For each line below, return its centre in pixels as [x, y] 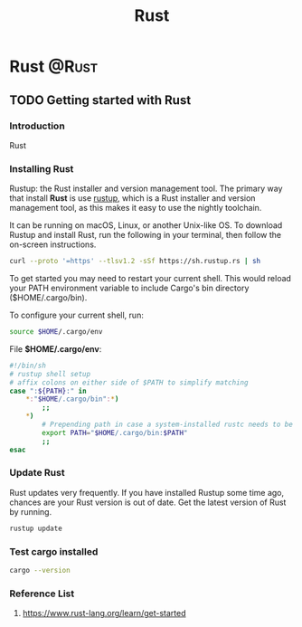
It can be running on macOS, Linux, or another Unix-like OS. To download [146, 225]
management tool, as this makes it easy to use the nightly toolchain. [136, 208]
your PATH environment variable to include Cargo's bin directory [129, 288]
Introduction [37, 126]
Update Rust [37, 473]
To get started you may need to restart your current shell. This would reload [151, 279]
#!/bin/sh [28, 366]
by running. [31, 511]
